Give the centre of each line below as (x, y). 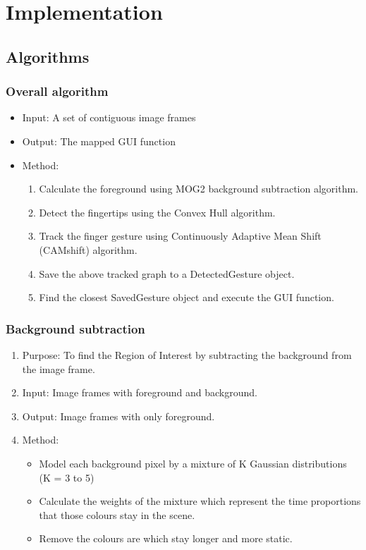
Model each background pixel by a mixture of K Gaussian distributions (193, 463)
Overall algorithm (57, 91)
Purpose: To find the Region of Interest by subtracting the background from (187, 354)
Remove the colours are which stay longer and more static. (166, 538)
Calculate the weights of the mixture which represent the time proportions (200, 501)
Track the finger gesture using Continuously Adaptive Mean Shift (180, 236)
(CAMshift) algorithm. (88, 249)
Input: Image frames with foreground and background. (140, 392)
